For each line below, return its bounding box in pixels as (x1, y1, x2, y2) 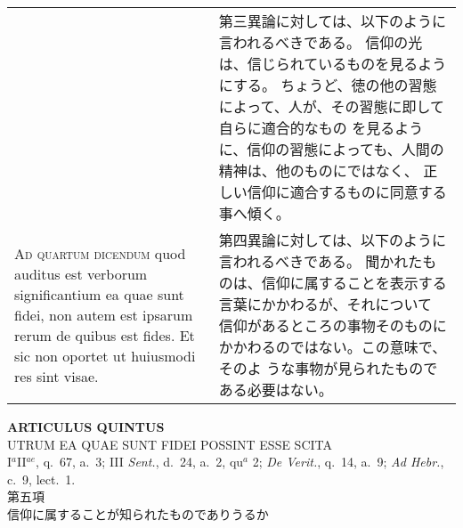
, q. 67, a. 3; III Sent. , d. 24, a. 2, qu (36, 452, 244, 471)
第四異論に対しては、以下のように (218, 230, 447, 250)
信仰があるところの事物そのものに (218, 315, 447, 336)
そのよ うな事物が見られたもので (218, 358, 438, 378)
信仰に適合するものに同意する (247, 182, 447, 202)
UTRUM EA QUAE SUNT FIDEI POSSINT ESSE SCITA (7, 435, 333, 453)
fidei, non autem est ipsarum (14, 304, 193, 325)
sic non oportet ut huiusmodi (14, 345, 196, 366)
